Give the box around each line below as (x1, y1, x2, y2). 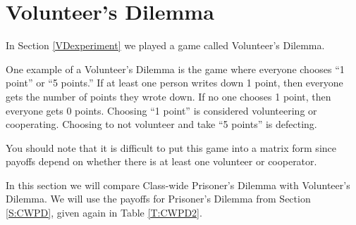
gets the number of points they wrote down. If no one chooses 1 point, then (6, 89, 331, 103)
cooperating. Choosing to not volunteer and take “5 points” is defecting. (6, 117, 317, 131)
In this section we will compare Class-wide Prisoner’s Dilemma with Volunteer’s (6, 177, 350, 192)
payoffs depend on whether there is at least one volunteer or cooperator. (6, 154, 317, 169)
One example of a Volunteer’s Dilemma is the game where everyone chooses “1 (6, 61, 345, 76)
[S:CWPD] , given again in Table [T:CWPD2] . (6, 205, 202, 220)
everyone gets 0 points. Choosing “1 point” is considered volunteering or (6, 103, 317, 117)
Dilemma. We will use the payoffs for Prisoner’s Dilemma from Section (6, 191, 311, 206)
